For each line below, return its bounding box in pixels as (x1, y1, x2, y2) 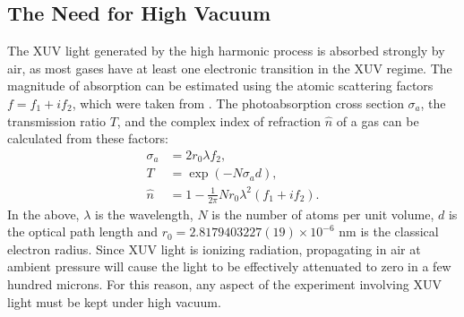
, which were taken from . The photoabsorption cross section (72, 93, 404, 112)
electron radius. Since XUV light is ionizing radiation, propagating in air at (7, 239, 421, 258)
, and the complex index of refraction (116, 111, 322, 130)
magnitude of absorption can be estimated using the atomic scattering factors (7, 76, 434, 95)
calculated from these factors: (7, 129, 168, 148)
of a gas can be (336, 111, 419, 130)
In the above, (7, 204, 80, 223)
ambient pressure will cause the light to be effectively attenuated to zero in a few (7, 257, 451, 276)
